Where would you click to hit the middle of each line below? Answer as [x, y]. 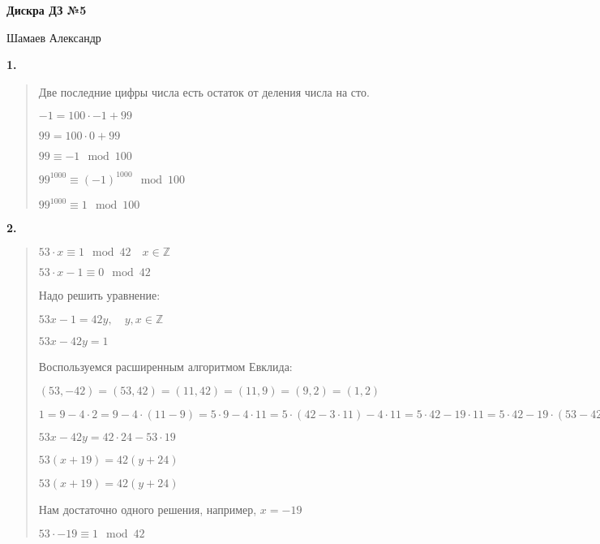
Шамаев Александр [54, 37]
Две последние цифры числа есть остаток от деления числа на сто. [204, 91]
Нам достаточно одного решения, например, [148, 509]
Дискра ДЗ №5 [47, 10]
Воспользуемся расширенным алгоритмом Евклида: [165, 366]
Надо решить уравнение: [99, 294]
